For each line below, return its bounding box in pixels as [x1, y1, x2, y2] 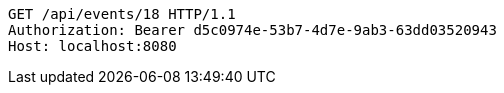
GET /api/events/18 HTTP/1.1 [8, 6, 236, 22]
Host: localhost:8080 [8, 38, 177, 54]
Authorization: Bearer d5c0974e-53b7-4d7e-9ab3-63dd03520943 [8, 22, 497, 38]
